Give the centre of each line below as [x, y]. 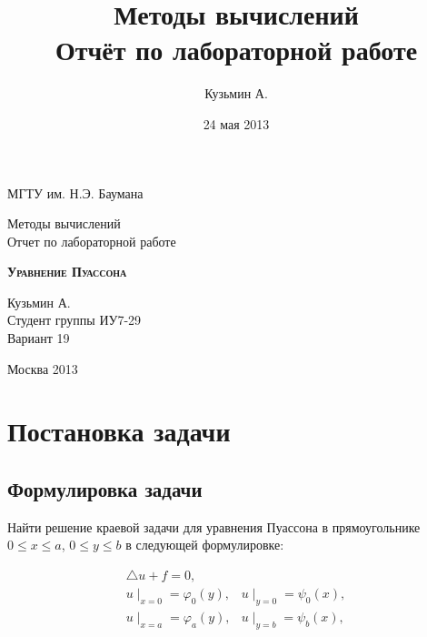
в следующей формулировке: [205, 545]
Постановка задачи [119, 431]
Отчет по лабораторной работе [92, 241]
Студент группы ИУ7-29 [74, 320]
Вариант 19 [39, 338]
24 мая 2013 [236, 123]
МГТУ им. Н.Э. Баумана [75, 192]
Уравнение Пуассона [67, 272]
